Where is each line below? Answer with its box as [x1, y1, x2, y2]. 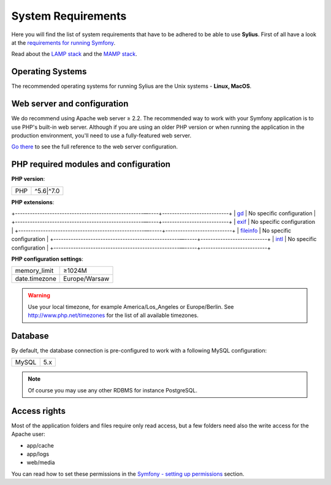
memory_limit [15, 267, 54, 275]
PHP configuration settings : [11, 255, 84, 262]
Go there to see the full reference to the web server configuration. [11, 143, 178, 150]
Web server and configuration [11, 99, 129, 109]
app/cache [26, 441, 55, 449]
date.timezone [15, 275, 56, 283]
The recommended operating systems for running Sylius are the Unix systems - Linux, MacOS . [11, 83, 252, 90]
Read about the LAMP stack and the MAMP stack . [11, 50, 137, 58]
